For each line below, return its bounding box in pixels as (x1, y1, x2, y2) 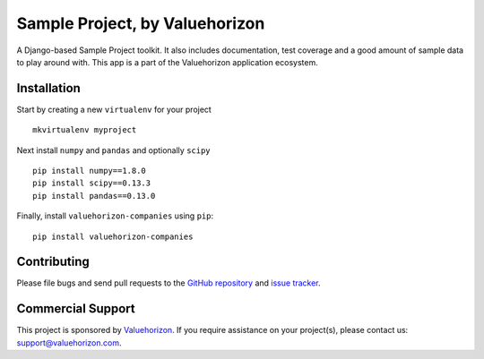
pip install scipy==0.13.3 (32, 178, 151, 188)
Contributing (16, 254, 90, 269)
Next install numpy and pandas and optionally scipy (16, 144, 211, 156)
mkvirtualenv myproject (32, 125, 137, 135)
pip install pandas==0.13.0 (32, 191, 156, 201)
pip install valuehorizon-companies (32, 231, 194, 242)
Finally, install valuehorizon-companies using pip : (16, 210, 214, 221)
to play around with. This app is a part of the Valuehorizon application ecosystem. (16, 56, 318, 67)
